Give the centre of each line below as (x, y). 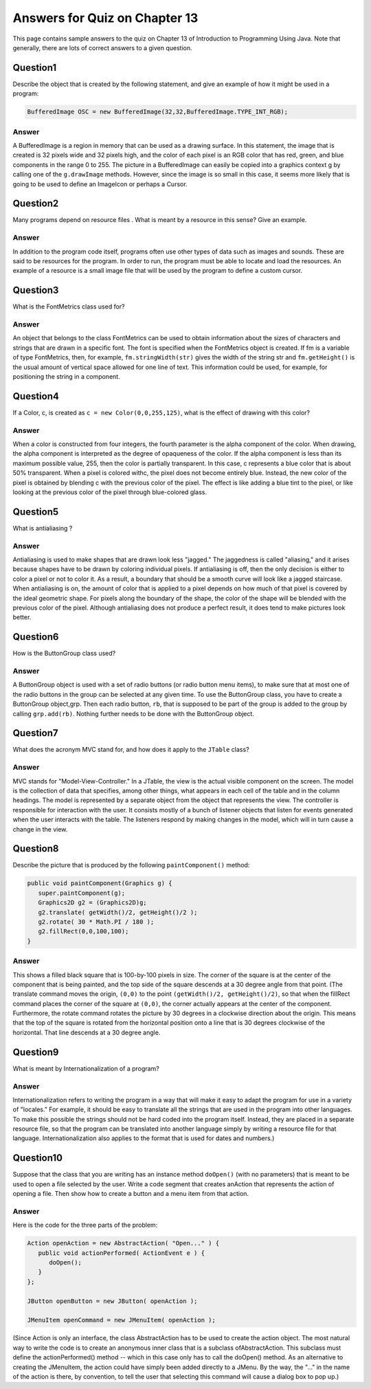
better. (22, 617)
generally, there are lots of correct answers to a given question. (102, 47)
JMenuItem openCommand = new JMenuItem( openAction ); (121, 1320)
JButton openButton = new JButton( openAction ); (112, 1301)
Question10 (38, 1158)
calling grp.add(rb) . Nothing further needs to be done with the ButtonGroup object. (133, 713)
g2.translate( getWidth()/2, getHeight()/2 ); (118, 912)
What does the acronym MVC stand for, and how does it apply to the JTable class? (131, 750)
